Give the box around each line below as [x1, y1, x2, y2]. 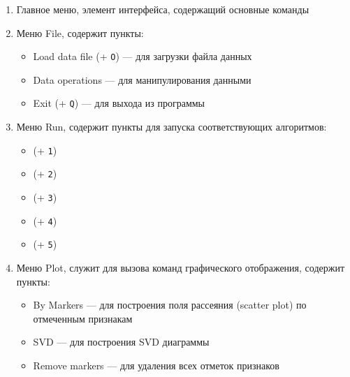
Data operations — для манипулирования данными [33, 72, 251, 87]
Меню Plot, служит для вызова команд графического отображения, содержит [16, 260, 345, 274]
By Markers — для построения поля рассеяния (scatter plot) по [33, 297, 307, 312]
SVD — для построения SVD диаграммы [33, 334, 210, 349]
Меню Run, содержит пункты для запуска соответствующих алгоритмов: [16, 119, 327, 134]
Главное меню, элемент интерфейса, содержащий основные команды [16, 2, 309, 16]
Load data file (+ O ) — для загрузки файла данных [33, 49, 252, 64]
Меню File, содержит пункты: [16, 25, 144, 40]
